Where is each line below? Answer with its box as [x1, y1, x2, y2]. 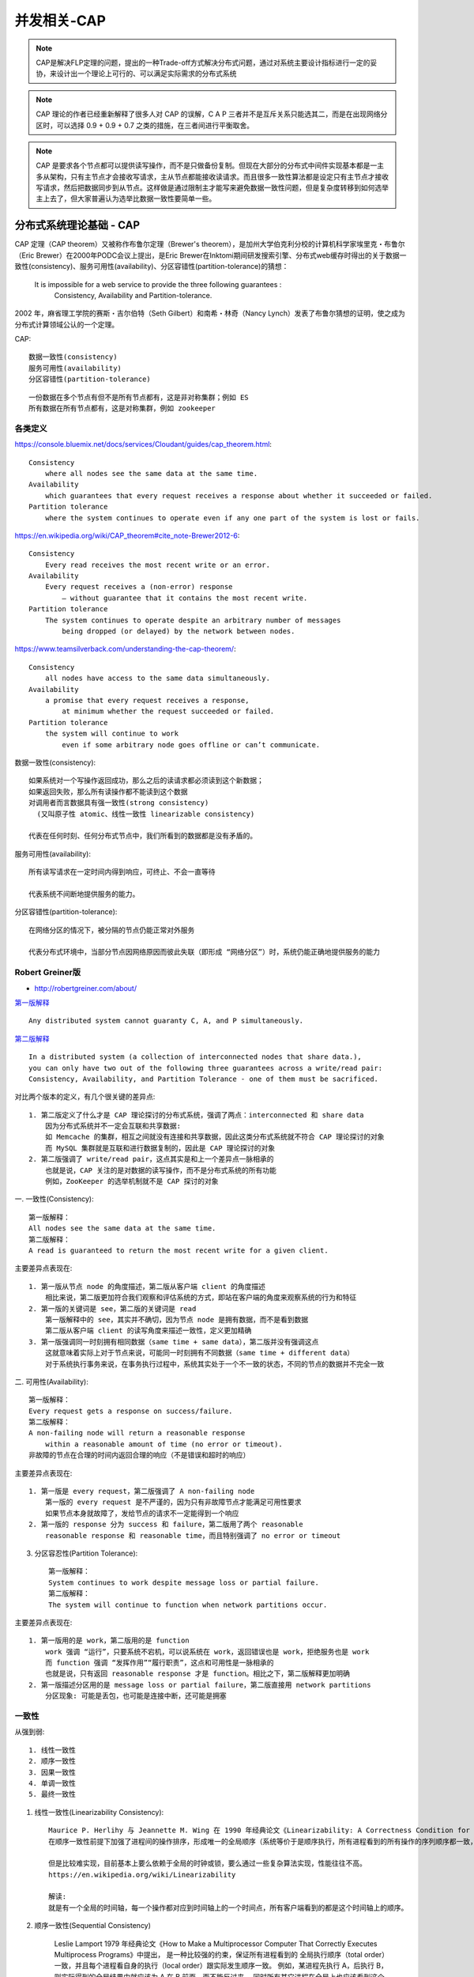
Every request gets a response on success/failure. [28, 1406, 233, 1416]
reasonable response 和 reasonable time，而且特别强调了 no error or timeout [44, 1531, 341, 1540]
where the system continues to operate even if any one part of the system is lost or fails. [44, 513, 420, 522]
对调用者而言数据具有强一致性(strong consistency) [28, 799, 209, 807]
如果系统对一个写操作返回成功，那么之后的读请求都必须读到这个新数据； [28, 776, 264, 785]
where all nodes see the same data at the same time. [44, 469, 258, 478]
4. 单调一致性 [28, 1779, 77, 1787]
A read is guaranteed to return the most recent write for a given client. [28, 1246, 329, 1255]
